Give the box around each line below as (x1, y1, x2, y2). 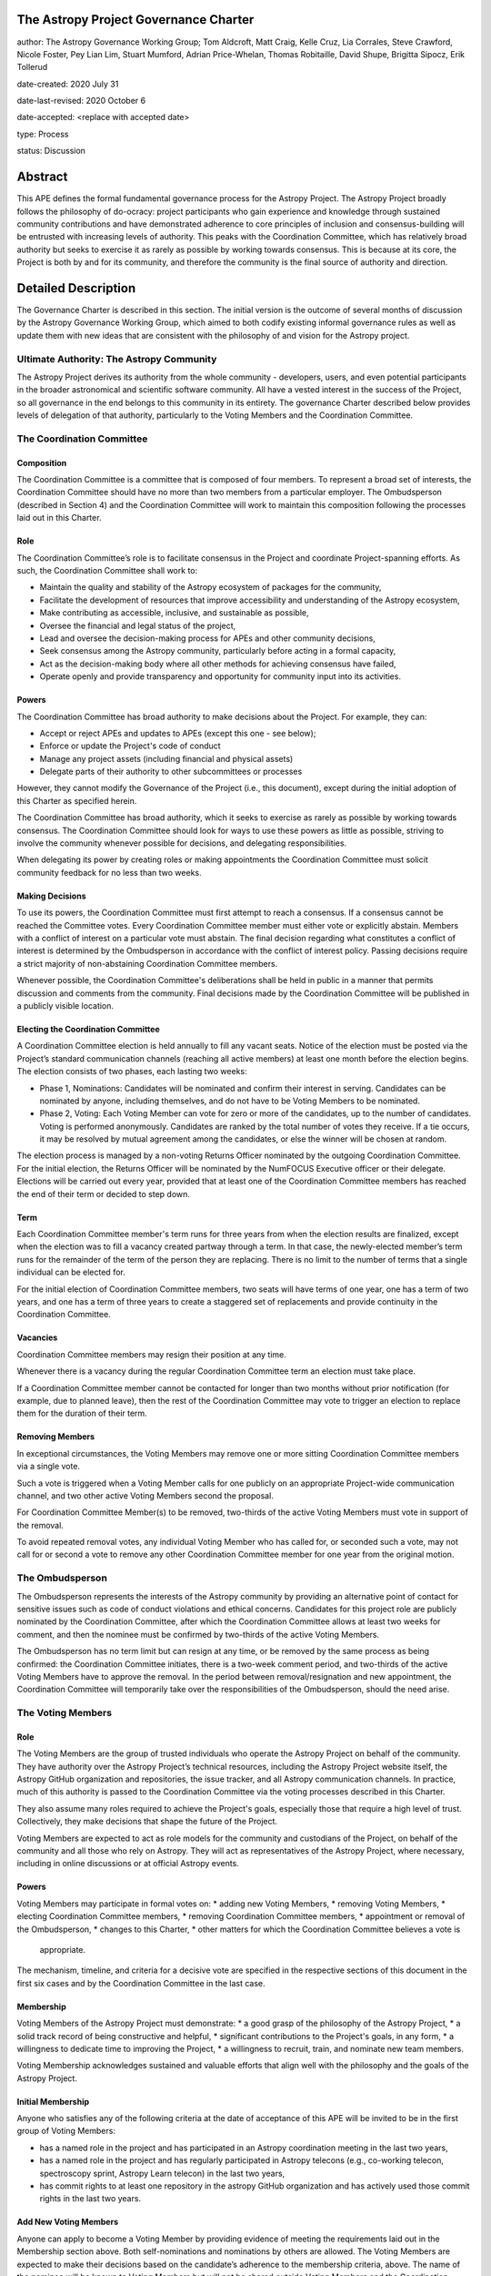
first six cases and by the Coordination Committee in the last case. (16, 1977, 266, 1988)
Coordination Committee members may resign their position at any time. (16, 1348, 286, 1360)
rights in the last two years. (39, 2193, 141, 2204)
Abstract (16, 169, 68, 185)
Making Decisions (16, 890, 86, 901)
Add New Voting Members (16, 2217, 118, 2228)
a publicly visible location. (16, 1000, 114, 1011)
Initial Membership (16, 2096, 90, 2107)
